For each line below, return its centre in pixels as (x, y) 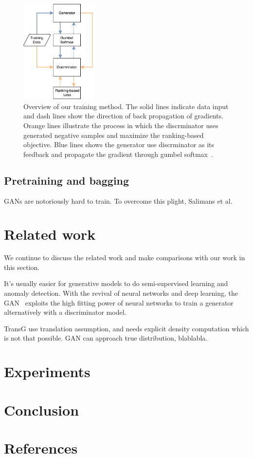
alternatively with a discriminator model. (65, 312)
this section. (22, 267)
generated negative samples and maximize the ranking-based (114, 135)
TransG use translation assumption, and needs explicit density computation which (126, 328)
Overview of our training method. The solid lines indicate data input (126, 106)
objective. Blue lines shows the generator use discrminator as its (119, 144)
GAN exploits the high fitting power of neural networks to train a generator (119, 302)
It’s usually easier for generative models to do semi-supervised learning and (116, 283)
